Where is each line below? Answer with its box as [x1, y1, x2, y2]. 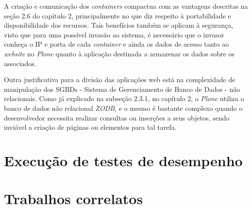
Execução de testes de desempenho [4, 150, 243, 170]
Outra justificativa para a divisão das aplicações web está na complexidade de [4, 74, 235, 85]
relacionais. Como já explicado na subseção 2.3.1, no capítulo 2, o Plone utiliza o [4, 93, 244, 104]
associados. [4, 58, 36, 68]
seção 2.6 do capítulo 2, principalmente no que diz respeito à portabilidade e [4, 10, 231, 20]
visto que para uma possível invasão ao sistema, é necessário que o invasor [4, 29, 224, 39]
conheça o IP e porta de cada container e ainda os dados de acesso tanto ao [4, 39, 229, 49]
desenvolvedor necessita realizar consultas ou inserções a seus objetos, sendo [4, 112, 230, 122]
